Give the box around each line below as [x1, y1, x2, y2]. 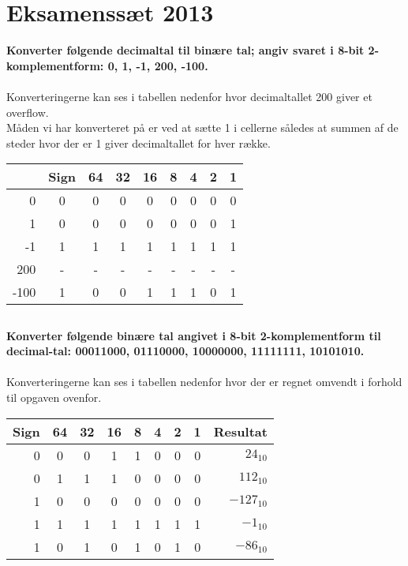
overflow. [6, 103, 49, 120]
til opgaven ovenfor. [6, 389, 102, 406]
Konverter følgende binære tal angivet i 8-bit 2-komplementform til [6, 327, 381, 343]
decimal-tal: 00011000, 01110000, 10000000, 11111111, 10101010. [6, 343, 365, 359]
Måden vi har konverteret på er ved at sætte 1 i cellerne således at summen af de [6, 119, 399, 136]
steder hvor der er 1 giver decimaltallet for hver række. [6, 134, 271, 151]
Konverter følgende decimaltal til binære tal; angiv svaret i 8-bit [6, 42, 365, 58]
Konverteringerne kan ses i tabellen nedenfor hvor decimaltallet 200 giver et [6, 88, 372, 104]
